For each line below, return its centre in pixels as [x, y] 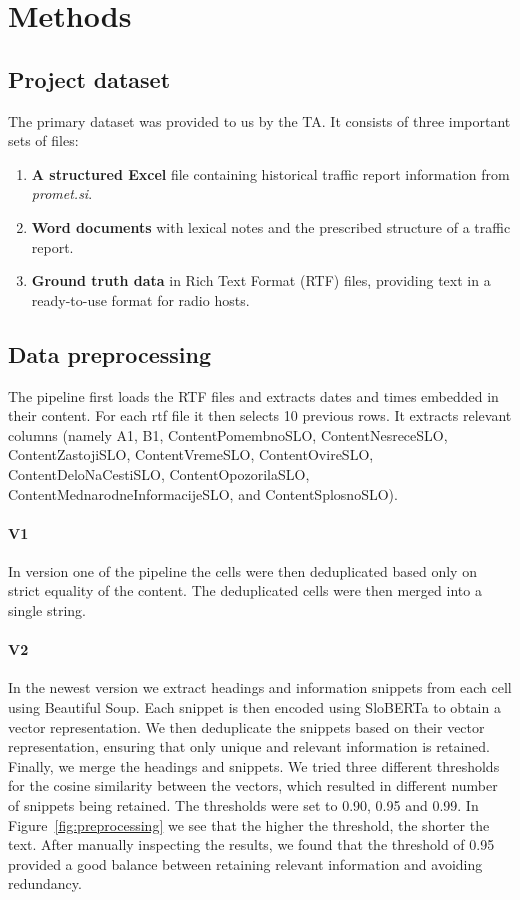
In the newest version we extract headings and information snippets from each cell [260, 687]
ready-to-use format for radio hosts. [140, 299]
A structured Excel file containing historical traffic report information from [270, 173]
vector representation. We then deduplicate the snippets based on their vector [246, 726]
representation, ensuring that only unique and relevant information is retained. [249, 746]
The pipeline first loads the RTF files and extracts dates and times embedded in [253, 395]
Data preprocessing [110, 353]
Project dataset [89, 78]
